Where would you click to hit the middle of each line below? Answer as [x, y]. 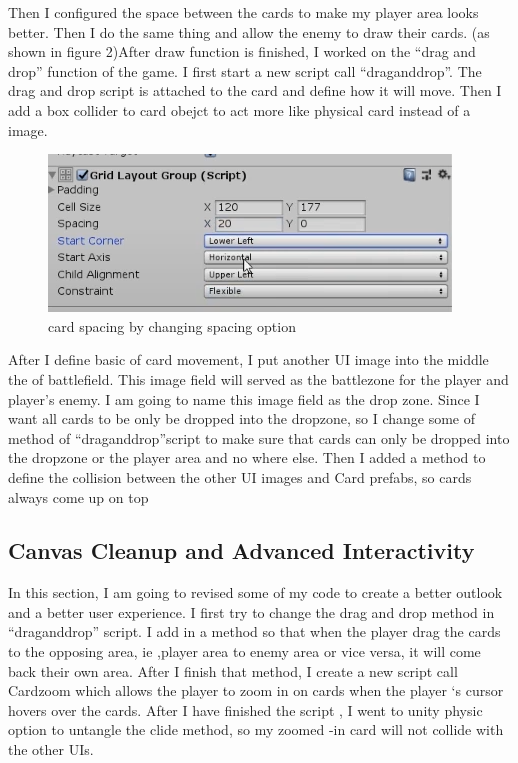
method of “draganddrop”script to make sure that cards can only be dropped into [259, 437]
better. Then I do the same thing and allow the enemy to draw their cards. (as [249, 31]
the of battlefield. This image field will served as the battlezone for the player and [258, 378]
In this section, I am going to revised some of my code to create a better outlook [255, 592]
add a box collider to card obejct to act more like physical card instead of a [239, 109]
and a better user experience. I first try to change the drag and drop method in [251, 611]
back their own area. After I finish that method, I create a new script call [233, 670]
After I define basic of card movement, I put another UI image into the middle [248, 359]
